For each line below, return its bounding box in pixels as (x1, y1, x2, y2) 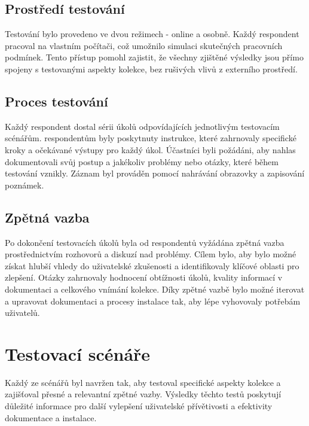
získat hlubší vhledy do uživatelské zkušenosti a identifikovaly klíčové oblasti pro (5, 259, 299, 272)
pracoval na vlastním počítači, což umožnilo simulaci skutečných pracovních (5, 39, 283, 51)
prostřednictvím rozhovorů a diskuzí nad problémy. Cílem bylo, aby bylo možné (5, 248, 296, 260)
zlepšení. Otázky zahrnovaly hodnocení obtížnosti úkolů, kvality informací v (5, 271, 283, 284)
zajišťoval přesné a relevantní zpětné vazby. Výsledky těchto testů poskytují (5, 388, 282, 400)
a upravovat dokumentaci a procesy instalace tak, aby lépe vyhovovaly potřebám (5, 294, 301, 307)
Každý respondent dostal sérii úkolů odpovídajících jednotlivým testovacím (5, 120, 280, 132)
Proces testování (5, 92, 108, 110)
